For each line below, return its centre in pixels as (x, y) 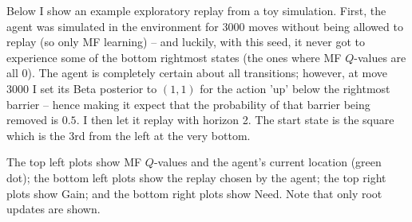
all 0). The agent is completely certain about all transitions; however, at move (197, 73)
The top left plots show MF (74, 162)
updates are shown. (53, 209)
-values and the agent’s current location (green (267, 162)
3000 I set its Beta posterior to (82, 88)
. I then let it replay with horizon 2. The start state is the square (235, 120)
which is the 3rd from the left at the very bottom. (129, 135)
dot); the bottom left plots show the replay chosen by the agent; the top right (196, 177)
